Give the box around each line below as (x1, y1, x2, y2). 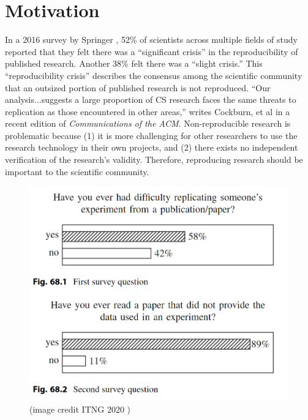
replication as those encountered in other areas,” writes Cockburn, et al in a (5, 105, 290, 118)
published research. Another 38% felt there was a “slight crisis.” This (5, 57, 263, 70)
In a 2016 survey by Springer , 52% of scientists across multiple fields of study (5, 33, 298, 46)
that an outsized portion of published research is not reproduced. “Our (5, 81, 271, 94)
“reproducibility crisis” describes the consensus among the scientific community (5, 69, 302, 81)
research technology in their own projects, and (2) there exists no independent (5, 141, 298, 154)
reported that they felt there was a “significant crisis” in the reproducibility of (5, 45, 298, 58)
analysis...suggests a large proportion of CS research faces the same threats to (5, 93, 296, 106)
